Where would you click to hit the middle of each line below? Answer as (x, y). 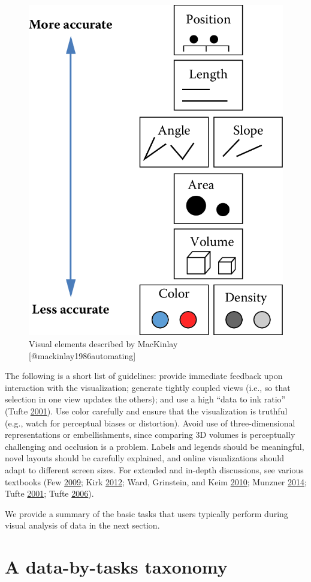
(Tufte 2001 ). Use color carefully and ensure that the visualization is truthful (146, 411)
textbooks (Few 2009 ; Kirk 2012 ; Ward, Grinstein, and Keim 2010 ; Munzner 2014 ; (156, 481)
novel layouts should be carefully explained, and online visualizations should (144, 458)
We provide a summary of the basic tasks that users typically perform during (147, 513)
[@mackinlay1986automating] (82, 355)
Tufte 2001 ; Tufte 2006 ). (49, 493)
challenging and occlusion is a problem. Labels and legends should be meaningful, (155, 446)
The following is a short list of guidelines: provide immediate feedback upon (144, 376)
